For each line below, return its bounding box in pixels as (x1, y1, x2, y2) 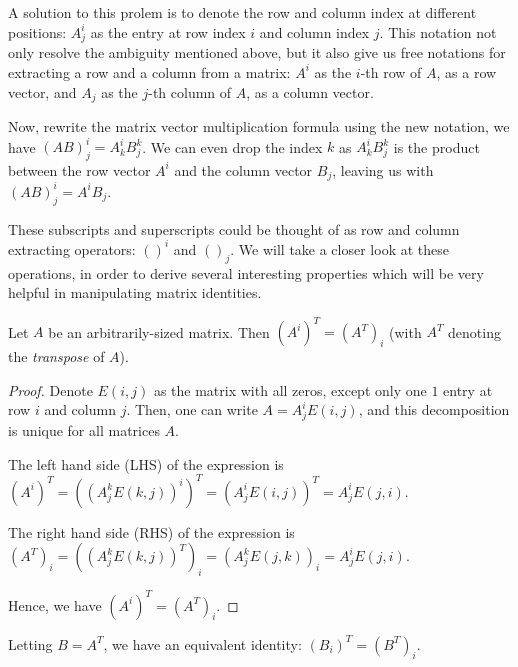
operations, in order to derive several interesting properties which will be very (8, 262, 484, 283)
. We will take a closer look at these (230, 238, 449, 259)
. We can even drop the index (142, 136, 323, 157)
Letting (8, 633, 53, 654)
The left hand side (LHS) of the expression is (8, 453, 284, 474)
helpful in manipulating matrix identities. (8, 282, 262, 303)
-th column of (148, 81, 232, 102)
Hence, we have (8, 594, 102, 615)
